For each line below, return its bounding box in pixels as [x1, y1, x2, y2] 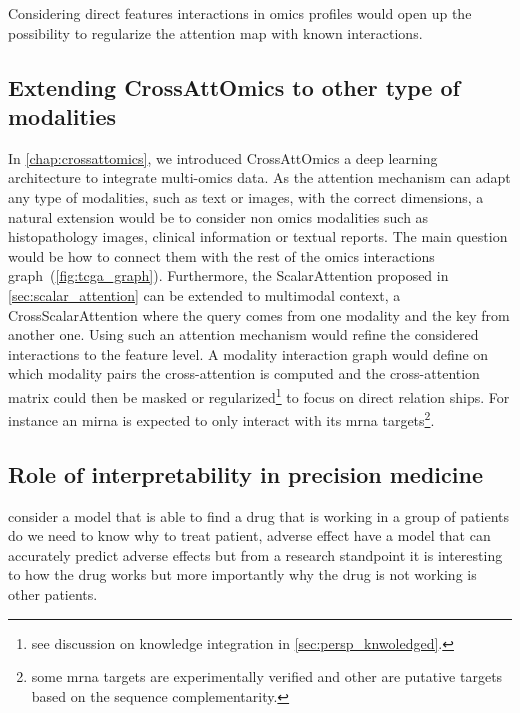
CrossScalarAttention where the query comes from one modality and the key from [8, 304, 510, 325]
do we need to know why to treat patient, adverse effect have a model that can [8, 525, 491, 546]
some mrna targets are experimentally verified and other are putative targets [31, 666, 503, 687]
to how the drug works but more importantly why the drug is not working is [8, 564, 477, 585]
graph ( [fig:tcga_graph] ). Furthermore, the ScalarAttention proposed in [8, 265, 449, 286]
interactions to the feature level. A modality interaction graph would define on [8, 343, 489, 364]
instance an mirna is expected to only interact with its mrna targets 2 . [8, 407, 435, 430]
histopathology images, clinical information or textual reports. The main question [8, 226, 508, 247]
